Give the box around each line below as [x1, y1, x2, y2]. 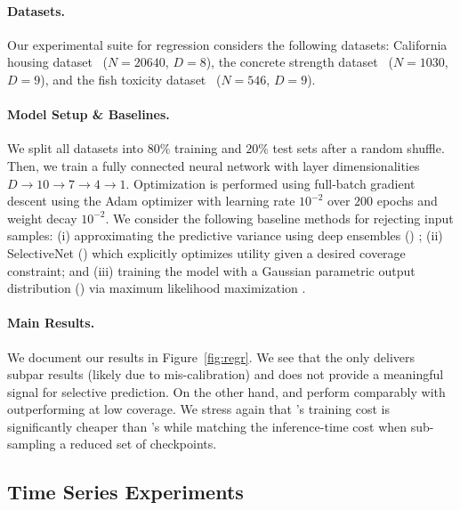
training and [174, 139, 242, 158]
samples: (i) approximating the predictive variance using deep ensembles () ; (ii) [7, 226, 443, 245]
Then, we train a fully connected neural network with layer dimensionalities [7, 156, 420, 174]
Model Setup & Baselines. [7, 105, 170, 124]
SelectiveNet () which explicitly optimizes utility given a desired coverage [7, 243, 406, 262]
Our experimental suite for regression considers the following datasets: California [7, 35, 448, 53]
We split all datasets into [7, 139, 144, 158]
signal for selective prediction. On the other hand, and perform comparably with [7, 382, 446, 401]
